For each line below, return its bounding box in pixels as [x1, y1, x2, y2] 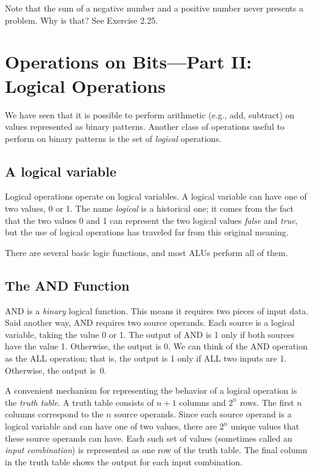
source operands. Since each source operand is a [114, 408, 292, 420]
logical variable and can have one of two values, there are [5, 420, 217, 432]
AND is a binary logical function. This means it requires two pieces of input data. [5, 304, 309, 317]
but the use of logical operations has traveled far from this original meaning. [5, 226, 289, 238]
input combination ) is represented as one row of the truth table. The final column [5, 443, 308, 456]
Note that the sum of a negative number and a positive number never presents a [5, 2, 303, 14]
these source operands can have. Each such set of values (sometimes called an [5, 431, 292, 444]
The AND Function [5, 275, 130, 294]
